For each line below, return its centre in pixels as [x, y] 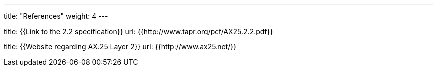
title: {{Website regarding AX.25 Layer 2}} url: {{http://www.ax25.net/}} [120, 47]
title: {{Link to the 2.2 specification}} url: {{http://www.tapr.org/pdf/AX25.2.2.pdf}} [139, 31]
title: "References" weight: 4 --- [56, 16]
